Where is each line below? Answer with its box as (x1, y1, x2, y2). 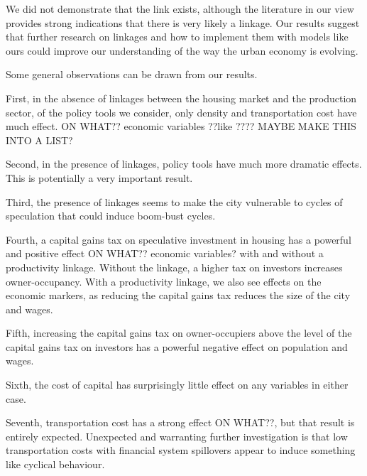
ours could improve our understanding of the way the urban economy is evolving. (6, 43, 358, 58)
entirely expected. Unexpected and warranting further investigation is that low (6, 428, 348, 443)
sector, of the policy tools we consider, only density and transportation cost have (6, 104, 357, 119)
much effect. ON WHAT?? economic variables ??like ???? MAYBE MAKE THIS (6, 119, 356, 134)
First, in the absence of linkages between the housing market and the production (6, 90, 357, 105)
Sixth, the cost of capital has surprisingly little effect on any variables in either (6, 377, 349, 392)
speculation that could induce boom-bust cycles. (6, 208, 216, 223)
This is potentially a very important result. (6, 170, 193, 185)
